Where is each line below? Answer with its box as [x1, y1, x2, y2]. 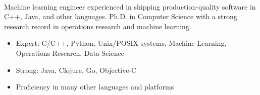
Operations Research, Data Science [16, 47, 124, 58]
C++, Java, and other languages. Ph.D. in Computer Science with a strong [4, 11, 237, 22]
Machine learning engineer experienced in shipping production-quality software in [4, 1, 256, 12]
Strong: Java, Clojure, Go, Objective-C [16, 64, 137, 75]
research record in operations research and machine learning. [4, 21, 191, 31]
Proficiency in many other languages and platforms [16, 81, 174, 92]
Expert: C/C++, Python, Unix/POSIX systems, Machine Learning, [16, 38, 227, 48]
